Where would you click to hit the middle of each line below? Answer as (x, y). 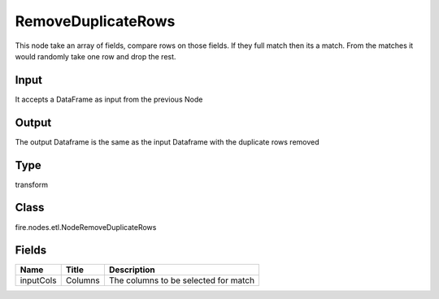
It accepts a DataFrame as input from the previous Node (109, 99)
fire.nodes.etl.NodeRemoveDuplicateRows (86, 227)
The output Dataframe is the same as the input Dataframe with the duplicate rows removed (167, 141)
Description (132, 270)
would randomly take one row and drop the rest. (96, 56)
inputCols (38, 280)
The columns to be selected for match (182, 280)
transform (32, 184)
